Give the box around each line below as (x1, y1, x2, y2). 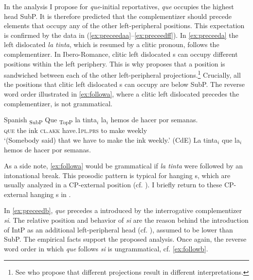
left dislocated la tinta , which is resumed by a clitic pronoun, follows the (4, 39, 219, 49)
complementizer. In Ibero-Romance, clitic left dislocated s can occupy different (4, 49, 238, 59)
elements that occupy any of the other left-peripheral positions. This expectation (4, 20, 245, 31)
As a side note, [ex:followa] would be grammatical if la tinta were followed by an (4, 161, 243, 171)
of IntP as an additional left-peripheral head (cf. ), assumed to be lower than (4, 224, 233, 234)
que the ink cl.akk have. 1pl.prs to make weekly (4, 125, 147, 135)
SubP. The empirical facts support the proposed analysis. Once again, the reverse (4, 234, 247, 244)
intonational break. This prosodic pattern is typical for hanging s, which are (4, 170, 231, 180)
